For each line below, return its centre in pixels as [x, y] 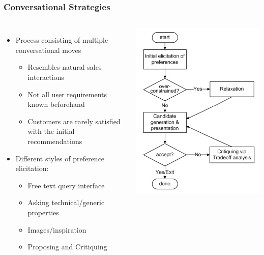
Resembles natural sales [65, 67]
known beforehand [56, 104]
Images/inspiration [57, 229]
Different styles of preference [60, 158]
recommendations [55, 141]
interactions [46, 77]
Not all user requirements [67, 94]
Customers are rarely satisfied [74, 121]
